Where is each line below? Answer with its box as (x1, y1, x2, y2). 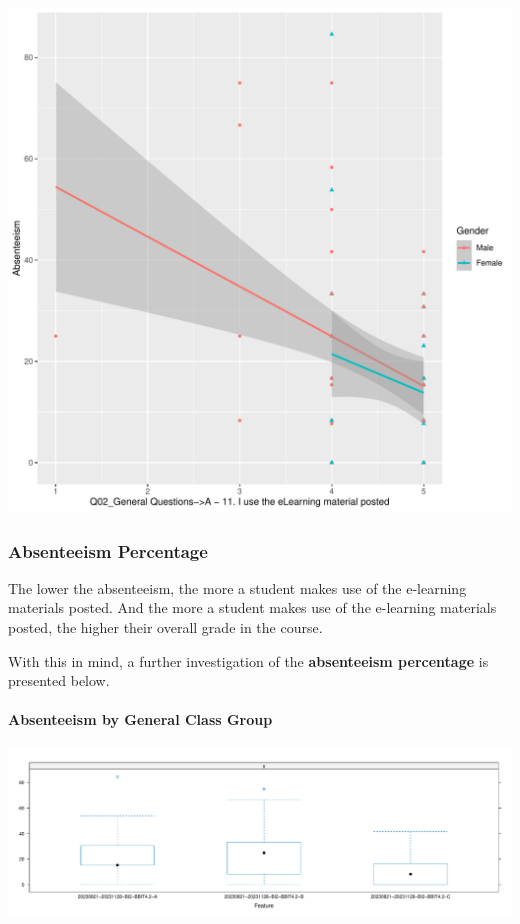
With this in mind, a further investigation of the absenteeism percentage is (8, 650, 489, 671)
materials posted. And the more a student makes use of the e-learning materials (8, 597, 497, 618)
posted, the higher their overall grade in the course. (8, 617, 323, 637)
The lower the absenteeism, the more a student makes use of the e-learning (8, 577, 467, 598)
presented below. (8, 670, 110, 691)
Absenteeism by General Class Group (8, 709, 273, 730)
